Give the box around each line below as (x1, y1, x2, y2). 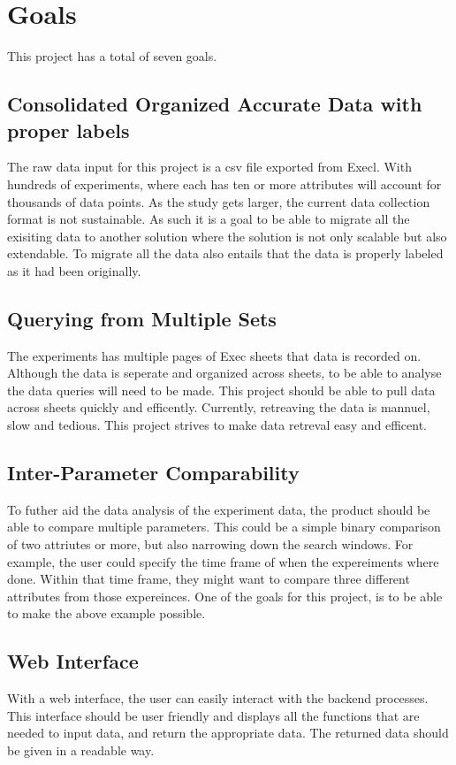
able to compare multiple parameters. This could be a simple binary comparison (7, 517, 441, 536)
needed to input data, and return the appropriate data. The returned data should (7, 723, 449, 742)
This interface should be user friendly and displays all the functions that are (7, 706, 420, 724)
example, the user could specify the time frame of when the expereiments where (7, 552, 439, 570)
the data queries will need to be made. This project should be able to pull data (7, 380, 436, 399)
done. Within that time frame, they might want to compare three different (7, 570, 410, 588)
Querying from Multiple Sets (7, 304, 277, 332)
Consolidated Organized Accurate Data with (7, 90, 422, 118)
